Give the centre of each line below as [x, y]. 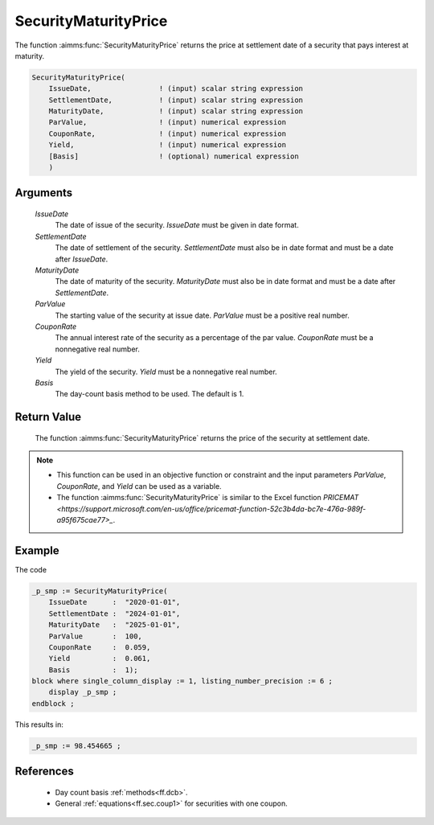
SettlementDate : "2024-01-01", [115, 614]
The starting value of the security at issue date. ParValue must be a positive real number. [202, 315]
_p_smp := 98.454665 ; [76, 745]
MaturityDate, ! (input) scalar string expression [176, 111]
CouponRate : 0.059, [100, 647]
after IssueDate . [82, 259]
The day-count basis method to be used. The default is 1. [149, 394]
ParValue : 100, [95, 636]
